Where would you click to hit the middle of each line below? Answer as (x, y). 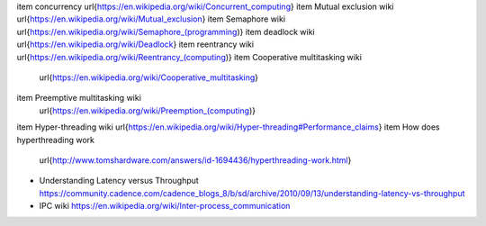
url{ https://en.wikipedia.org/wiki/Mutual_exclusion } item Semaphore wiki (151, 19)
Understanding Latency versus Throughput (119, 181)
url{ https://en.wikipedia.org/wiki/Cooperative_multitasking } (149, 77)
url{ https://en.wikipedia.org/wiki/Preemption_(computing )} (148, 110)
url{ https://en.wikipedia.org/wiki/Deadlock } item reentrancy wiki (135, 44)
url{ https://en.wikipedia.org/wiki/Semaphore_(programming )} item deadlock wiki (166, 32)
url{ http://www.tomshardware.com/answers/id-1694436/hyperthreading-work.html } (195, 160)
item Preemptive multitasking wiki (79, 98)
